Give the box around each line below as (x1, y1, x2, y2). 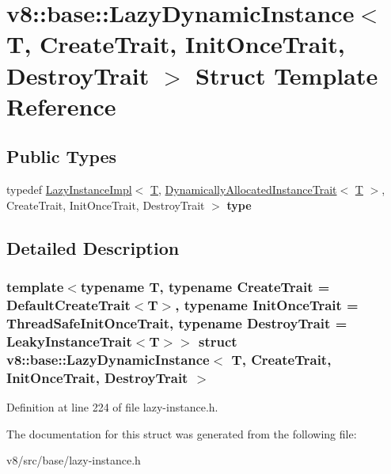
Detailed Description (6, 235, 180, 260)
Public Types (6, 144, 117, 169)
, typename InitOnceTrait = (175, 294, 359, 314)
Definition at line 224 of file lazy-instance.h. (6, 398, 218, 415)
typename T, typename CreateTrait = (80, 277, 330, 297)
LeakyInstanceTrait (6, 331, 132, 351)
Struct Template (195, 59, 378, 91)
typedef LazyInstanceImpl (6, 181, 132, 198)
